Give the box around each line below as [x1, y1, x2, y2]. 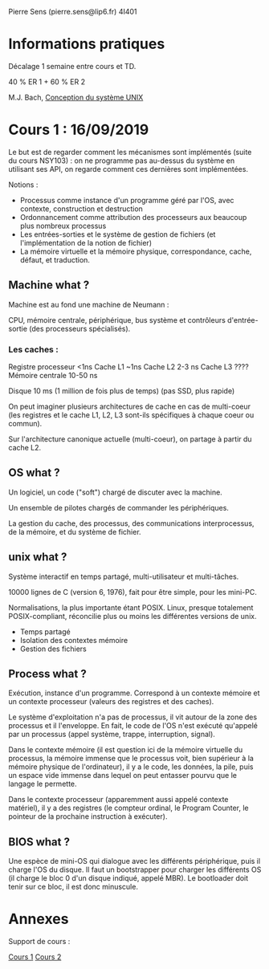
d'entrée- [227, 315, 259, 324]
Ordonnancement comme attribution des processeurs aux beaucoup [19, 212, 247, 222]
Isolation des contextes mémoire [19, 635, 128, 645]
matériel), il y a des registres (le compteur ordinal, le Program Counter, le [8, 803, 249, 813]
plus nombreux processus [19, 221, 107, 230]
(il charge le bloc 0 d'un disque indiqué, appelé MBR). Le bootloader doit [8, 873, 249, 883]
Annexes [8, 910, 69, 928]
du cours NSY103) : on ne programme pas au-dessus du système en [8, 156, 235, 165]
